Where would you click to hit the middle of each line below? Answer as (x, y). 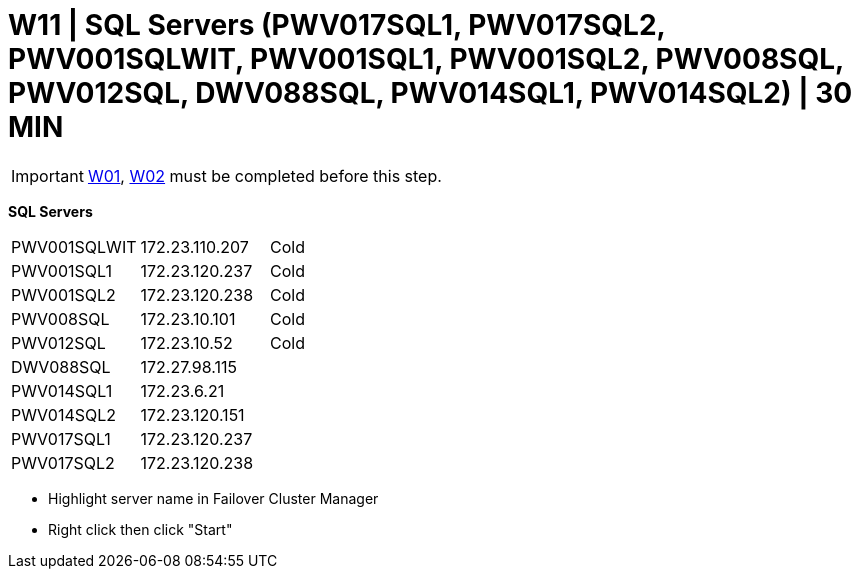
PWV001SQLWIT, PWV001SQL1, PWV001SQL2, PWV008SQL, (426, 59)
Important (47, 175)
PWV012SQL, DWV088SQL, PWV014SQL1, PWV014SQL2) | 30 (430, 93)
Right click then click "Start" (140, 529)
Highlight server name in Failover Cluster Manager (213, 498)
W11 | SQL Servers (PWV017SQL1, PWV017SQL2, (337, 25)
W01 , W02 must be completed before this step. (264, 175)
